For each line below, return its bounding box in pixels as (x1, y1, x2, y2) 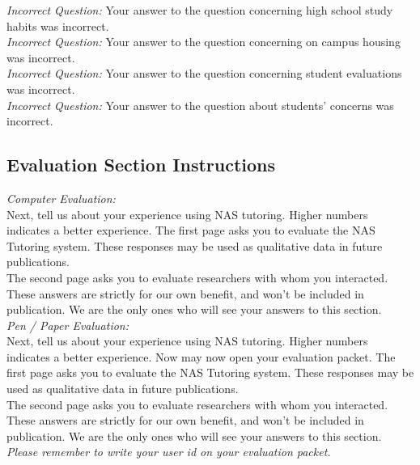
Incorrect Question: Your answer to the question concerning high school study (6, 2, 393, 18)
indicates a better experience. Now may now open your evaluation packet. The (6, 348, 396, 365)
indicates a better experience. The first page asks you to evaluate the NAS (6, 222, 375, 239)
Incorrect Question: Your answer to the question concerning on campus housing (6, 33, 401, 50)
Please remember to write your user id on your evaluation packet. (6, 443, 331, 460)
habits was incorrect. (6, 17, 109, 34)
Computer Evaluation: (6, 189, 116, 206)
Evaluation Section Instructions (6, 152, 276, 177)
